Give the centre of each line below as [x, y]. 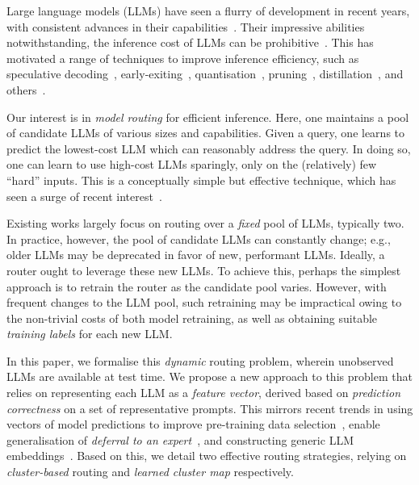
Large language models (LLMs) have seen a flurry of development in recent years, [208, 10]
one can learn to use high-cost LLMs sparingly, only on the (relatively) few [192, 164]
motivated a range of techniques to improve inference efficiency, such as [183, 58]
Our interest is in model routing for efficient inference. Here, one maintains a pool [208, 117]
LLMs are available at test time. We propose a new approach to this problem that [209, 376]
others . [26, 89]
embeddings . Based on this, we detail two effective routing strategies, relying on [207, 456]
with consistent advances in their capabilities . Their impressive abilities [186, 26]
